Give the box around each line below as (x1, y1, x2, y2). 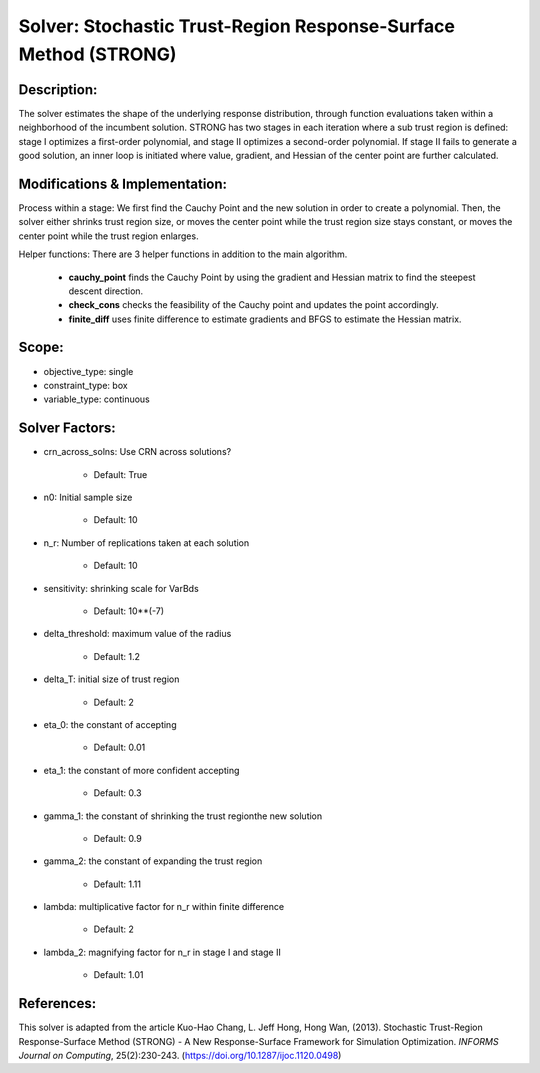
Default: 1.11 (93, 878, 142, 890)
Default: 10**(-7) (93, 605, 165, 617)
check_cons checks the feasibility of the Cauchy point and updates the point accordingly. (68, 299, 439, 311)
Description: (18, 81, 98, 98)
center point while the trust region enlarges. (18, 230, 199, 242)
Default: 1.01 (93, 969, 144, 981)
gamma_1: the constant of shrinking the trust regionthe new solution (43, 810, 323, 822)
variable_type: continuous (43, 393, 150, 405)
